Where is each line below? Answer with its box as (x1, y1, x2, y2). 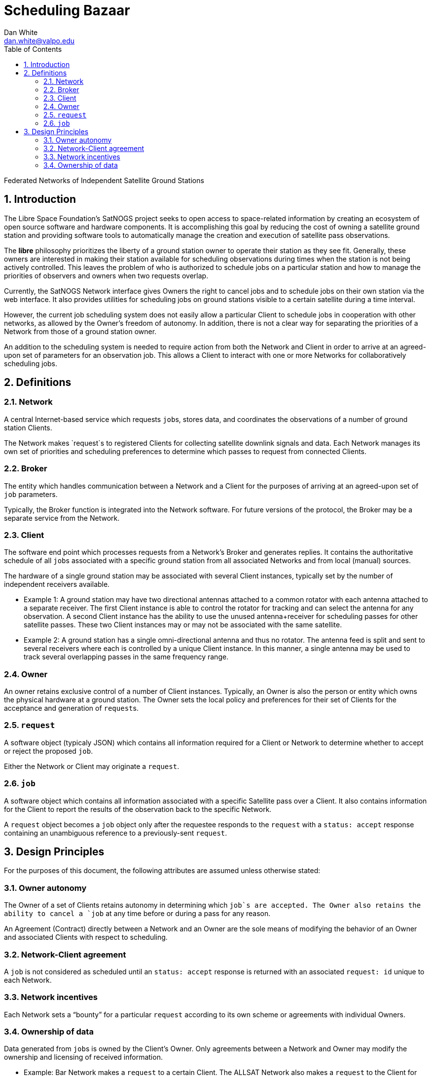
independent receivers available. (4, 580, 110, 589)
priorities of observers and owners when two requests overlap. (4, 271, 209, 280)
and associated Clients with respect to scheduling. (4, 933, 168, 942)
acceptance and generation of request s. (4, 704, 139, 713)
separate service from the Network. (4, 513, 120, 522)
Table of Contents (4, 44, 62, 53)
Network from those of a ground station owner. (4, 327, 157, 336)
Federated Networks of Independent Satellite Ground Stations (4, 176, 204, 185)
